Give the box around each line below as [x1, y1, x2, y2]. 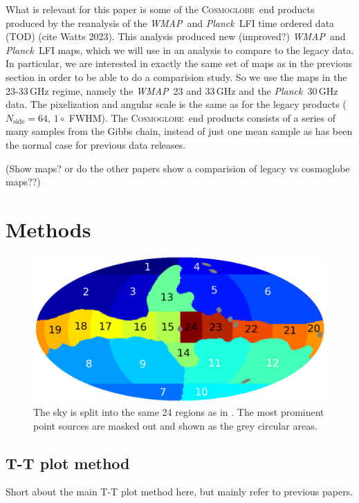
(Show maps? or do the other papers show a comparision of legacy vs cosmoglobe [6, 161, 350, 175]
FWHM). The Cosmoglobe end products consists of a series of [68, 110, 336, 125]
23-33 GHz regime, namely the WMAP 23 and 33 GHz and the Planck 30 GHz [6, 83, 338, 98]
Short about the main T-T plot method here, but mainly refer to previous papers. [6, 484, 353, 499]
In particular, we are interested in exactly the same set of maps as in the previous [6, 56, 353, 71]
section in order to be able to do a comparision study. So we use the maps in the [6, 69, 347, 84]
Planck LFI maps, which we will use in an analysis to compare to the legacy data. [6, 42, 354, 57]
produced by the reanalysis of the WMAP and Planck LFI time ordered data [6, 15, 335, 30]
